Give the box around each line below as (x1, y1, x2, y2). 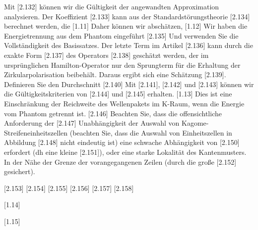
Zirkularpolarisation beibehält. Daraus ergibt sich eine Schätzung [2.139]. (4, 69, 226, 80)
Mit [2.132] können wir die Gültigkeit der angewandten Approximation (4, 1, 219, 11)
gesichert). (4, 166, 35, 177)
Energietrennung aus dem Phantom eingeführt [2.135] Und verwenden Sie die (4, 30, 239, 41)
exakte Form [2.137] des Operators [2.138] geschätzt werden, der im (4, 49, 209, 60)
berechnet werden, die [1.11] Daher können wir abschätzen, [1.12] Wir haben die (4, 21, 248, 31)
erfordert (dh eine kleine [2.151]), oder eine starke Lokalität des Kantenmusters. (4, 146, 247, 157)
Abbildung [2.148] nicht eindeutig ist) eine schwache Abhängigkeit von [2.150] (4, 137, 240, 147)
